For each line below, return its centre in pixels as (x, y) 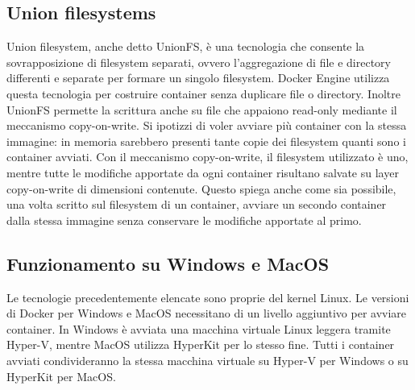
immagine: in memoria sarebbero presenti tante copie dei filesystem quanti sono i (206, 141)
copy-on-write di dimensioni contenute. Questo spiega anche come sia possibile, (201, 188)
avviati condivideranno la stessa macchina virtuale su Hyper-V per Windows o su (207, 360)
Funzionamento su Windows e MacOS (168, 263)
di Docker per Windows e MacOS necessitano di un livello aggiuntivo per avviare (207, 313)
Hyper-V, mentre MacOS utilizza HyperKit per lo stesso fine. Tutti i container (201, 344)
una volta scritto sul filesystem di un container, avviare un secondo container (197, 204)
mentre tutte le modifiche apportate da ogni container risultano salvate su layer (203, 172)
